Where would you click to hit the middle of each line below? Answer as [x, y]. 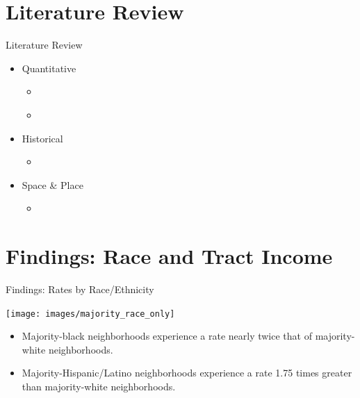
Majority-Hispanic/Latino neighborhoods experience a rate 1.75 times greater [187, 373]
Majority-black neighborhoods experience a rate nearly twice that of [167, 336]
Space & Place [52, 184]
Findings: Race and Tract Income [169, 256]
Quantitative [49, 68]
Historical [42, 138]
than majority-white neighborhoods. [99, 387]
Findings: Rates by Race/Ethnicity [80, 289]
